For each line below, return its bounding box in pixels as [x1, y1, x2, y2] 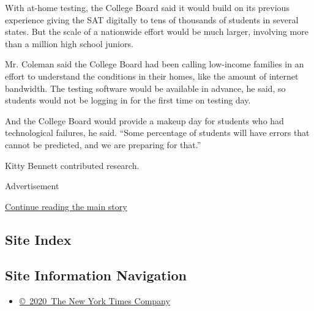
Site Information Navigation [5, 266, 187, 285]
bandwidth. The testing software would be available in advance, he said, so [5, 81, 286, 94]
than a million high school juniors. [5, 37, 133, 50]
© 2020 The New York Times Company [19, 294, 170, 307]
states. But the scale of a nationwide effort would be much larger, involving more [5, 25, 308, 38]
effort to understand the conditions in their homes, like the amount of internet [5, 69, 299, 82]
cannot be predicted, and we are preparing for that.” [5, 138, 201, 151]
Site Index [5, 230, 72, 249]
